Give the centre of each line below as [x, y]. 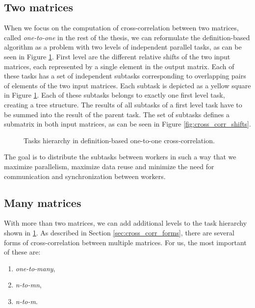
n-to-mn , [28, 285]
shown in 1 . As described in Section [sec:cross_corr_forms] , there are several [119, 232]
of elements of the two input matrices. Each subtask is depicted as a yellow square [127, 85]
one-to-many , [35, 268]
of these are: [22, 252]
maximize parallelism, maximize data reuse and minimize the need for [109, 166]
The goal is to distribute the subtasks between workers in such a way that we [120, 157]
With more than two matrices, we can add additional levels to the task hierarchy [126, 223]
